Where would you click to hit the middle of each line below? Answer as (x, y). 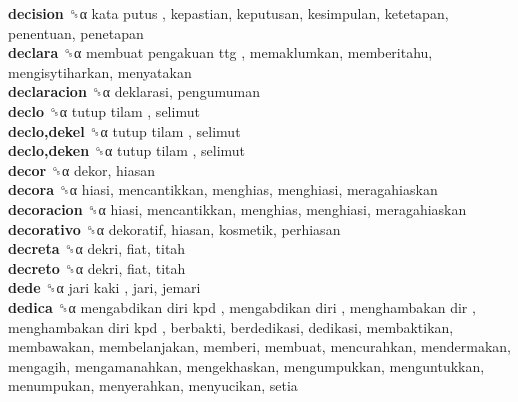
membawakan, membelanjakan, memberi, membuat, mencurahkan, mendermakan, (259, 346)
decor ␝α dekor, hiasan (82, 169)
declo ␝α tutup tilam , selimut (104, 110)
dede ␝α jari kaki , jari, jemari (104, 287)
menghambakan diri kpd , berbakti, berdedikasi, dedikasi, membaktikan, (231, 326)
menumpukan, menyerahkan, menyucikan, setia (153, 385)
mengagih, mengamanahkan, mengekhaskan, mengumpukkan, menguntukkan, (246, 365)
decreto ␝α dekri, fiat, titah (97, 267)
